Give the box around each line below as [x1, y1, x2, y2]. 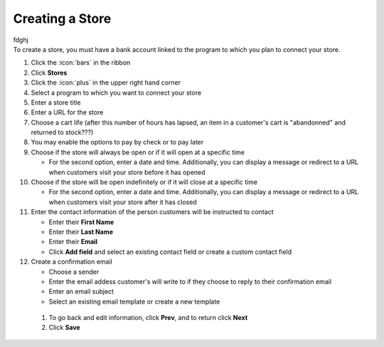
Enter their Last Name [48, 228, 114, 236]
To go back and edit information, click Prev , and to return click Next [48, 314, 248, 322]
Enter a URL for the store [31, 108, 104, 117]
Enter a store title [31, 98, 81, 107]
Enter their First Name [48, 218, 114, 226]
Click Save [48, 324, 81, 332]
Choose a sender [48, 267, 100, 276]
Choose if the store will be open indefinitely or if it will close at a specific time [31, 178, 258, 186]
